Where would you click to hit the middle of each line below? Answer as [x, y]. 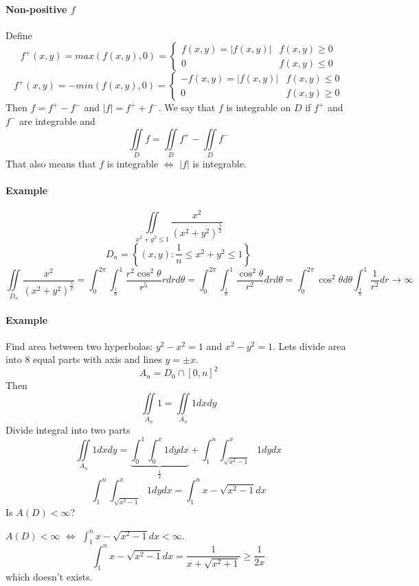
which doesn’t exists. [49, 576]
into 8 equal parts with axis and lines [84, 359]
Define [19, 35]
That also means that [51, 163]
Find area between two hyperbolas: [79, 345]
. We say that [187, 107]
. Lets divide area [309, 345]
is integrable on [259, 107]
